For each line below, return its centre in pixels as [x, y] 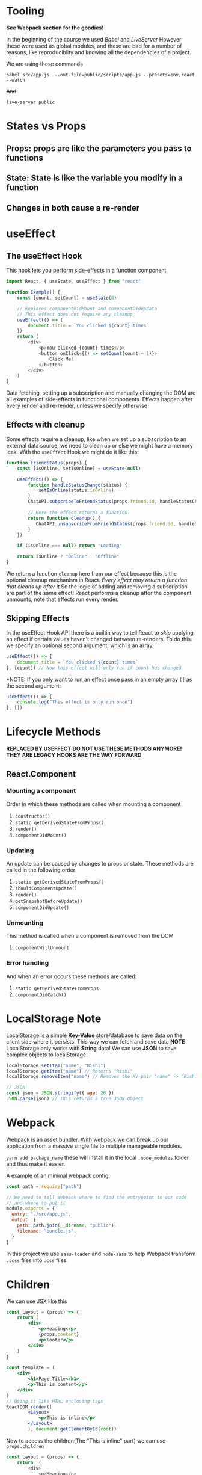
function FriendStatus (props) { [47, 463]
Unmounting [25, 923]
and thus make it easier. [36, 1164]
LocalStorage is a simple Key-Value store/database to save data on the [94, 1035]
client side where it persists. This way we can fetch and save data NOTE [96, 1041]
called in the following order [41, 870]
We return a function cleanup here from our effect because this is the [92, 574]
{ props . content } [59, 1334]
